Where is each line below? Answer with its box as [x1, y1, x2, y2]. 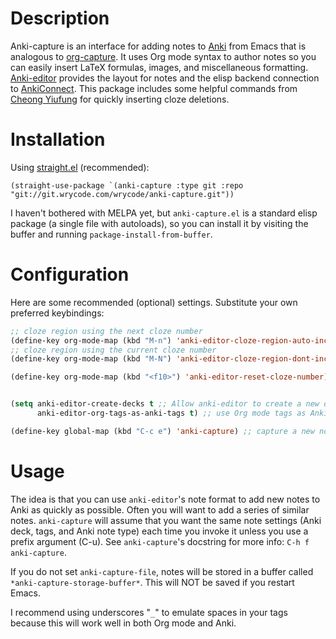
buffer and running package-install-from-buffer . [10, 228, 213, 240]
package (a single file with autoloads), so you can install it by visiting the [10, 217, 309, 229]
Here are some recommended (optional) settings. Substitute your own [10, 296, 298, 308]
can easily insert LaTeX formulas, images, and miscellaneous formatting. [10, 61, 309, 73]
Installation [10, 128, 106, 151]
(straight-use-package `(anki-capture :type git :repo [10, 180, 244, 191]
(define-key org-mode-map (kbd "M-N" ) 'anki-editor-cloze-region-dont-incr [10, 354, 333, 364]
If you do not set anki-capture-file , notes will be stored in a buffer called [10, 565, 314, 577]
